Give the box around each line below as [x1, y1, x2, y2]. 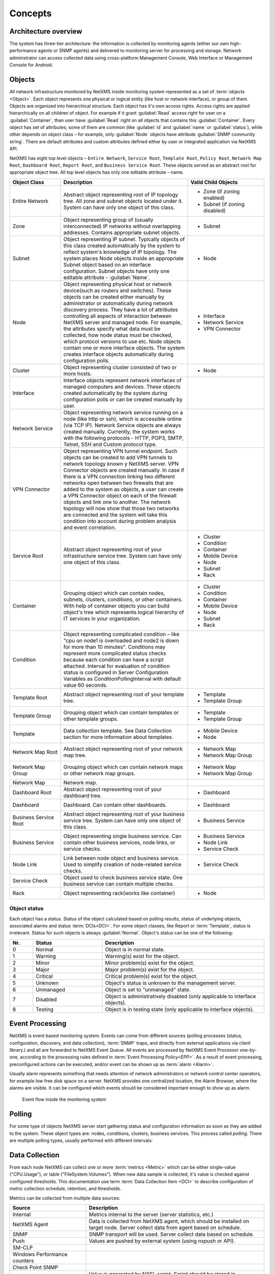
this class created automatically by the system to [63, 242, 181, 249]
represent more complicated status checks [63, 650, 167, 657]
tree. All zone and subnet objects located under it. [63, 197, 183, 204]
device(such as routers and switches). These [63, 287, 172, 294]
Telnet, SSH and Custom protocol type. [63, 441, 157, 448]
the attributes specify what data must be [63, 325, 160, 332]
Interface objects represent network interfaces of [63, 377, 182, 384]
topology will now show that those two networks [63, 505, 180, 512]
